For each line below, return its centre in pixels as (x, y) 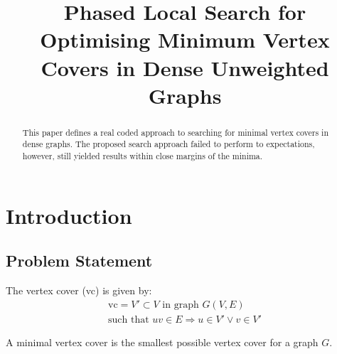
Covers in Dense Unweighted (185, 67)
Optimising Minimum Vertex (185, 39)
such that (129, 320)
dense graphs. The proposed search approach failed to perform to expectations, (168, 144)
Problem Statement (79, 261)
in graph (181, 305)
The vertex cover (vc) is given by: (79, 290)
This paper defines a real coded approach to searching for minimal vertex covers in (175, 132)
